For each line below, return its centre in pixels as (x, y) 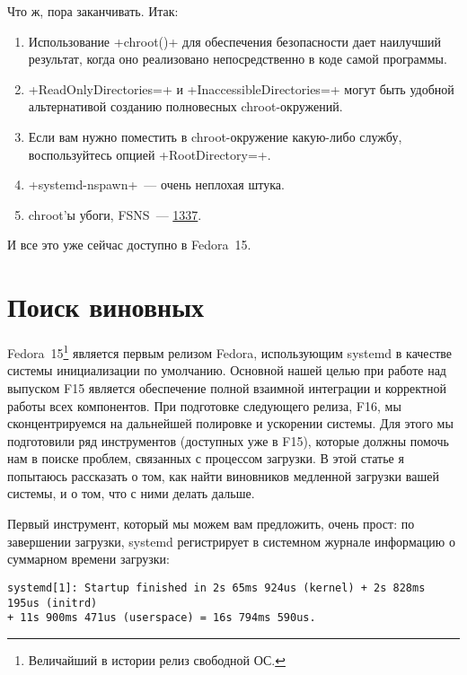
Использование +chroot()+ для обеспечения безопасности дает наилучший (234, 41)
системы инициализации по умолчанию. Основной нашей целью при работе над (227, 370)
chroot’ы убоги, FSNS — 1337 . (115, 214)
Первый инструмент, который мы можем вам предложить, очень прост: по (211, 524)
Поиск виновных (106, 307)
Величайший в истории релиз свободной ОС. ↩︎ (157, 659)
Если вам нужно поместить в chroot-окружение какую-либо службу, (215, 136)
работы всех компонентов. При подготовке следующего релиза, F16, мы (204, 405)
